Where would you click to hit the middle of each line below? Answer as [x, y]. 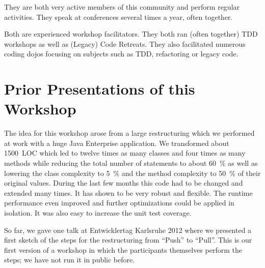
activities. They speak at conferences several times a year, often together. [118, 17]
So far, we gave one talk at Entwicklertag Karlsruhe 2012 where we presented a [128, 230]
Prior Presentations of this [100, 89]
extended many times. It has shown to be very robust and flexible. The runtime [128, 192]
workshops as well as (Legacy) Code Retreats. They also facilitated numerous [125, 43]
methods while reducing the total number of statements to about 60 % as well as [131, 163]
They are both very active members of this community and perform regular [122, 7]
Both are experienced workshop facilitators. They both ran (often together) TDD [131, 34]
